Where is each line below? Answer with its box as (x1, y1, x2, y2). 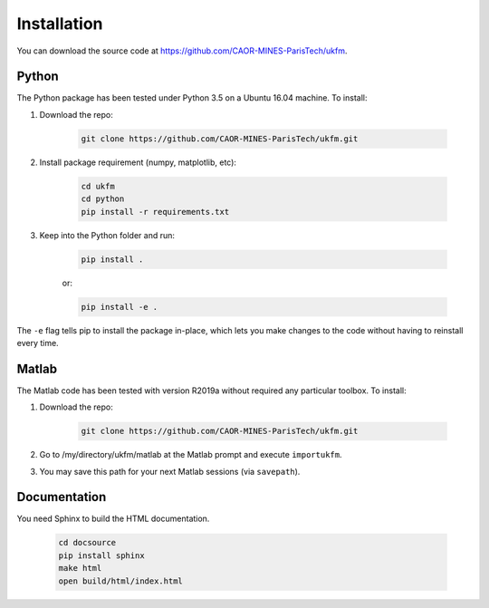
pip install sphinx (58, 550, 145, 561)
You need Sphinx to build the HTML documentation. (16, 513, 210, 525)
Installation (16, 14, 103, 34)
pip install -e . (81, 302, 158, 312)
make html (58, 563, 102, 574)
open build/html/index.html (58, 575, 183, 586)
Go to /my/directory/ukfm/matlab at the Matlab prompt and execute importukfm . (39, 449, 342, 460)
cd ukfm (81, 181, 115, 191)
